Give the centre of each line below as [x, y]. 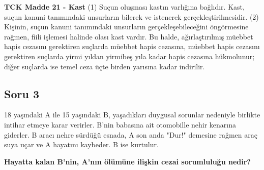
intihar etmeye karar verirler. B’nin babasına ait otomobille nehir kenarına [120, 124]
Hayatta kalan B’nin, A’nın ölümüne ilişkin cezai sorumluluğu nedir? [127, 161]
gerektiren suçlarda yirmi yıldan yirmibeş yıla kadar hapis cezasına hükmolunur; [129, 56]
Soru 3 [22, 93]
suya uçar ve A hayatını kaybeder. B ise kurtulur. [81, 144]
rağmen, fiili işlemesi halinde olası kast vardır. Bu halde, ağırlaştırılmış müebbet [129, 36]
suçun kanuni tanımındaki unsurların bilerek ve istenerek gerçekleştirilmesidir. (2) [131, 16]
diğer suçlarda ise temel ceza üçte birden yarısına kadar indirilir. [105, 66]
